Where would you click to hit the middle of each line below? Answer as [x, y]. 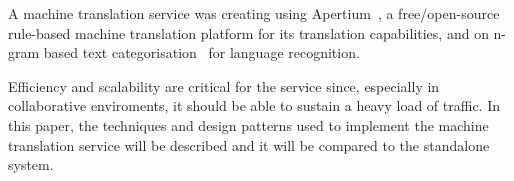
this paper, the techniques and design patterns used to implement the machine [248, 124]
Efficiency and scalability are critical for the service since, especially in [224, 85]
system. [31, 164]
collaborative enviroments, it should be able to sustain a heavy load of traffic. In [254, 105]
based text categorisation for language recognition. [201, 52]
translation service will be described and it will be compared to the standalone [249, 144]
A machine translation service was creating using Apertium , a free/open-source [254, 13]
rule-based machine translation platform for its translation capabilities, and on [248, 32]
